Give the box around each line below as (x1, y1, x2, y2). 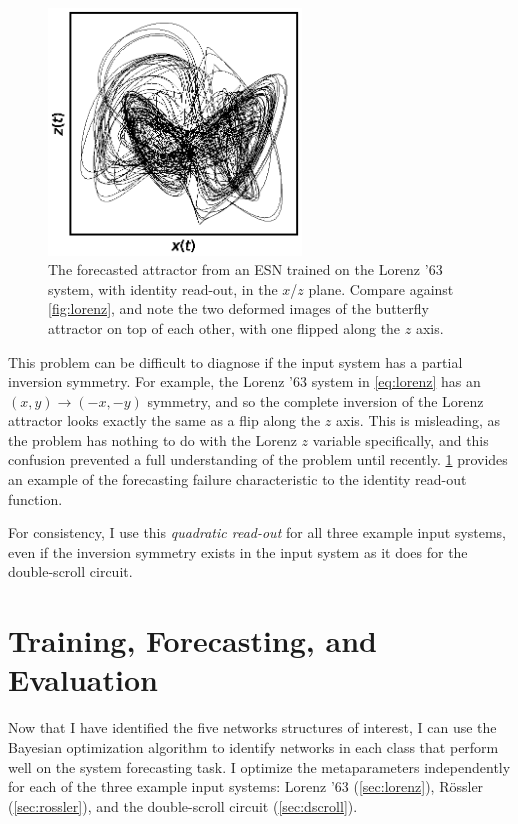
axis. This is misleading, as (336, 410, 501, 431)
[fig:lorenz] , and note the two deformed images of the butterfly (48, 298, 429, 319)
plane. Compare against (308, 278, 454, 299)
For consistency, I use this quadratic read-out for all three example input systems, (8, 522, 506, 543)
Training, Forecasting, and (8, 620, 377, 661)
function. (8, 488, 63, 509)
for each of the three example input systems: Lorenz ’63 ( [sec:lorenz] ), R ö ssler (8, 776, 484, 797)
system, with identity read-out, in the (48, 278, 278, 299)
